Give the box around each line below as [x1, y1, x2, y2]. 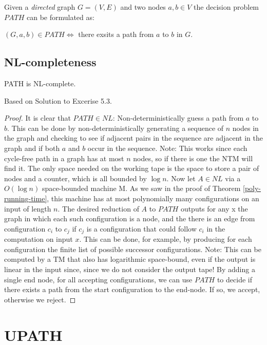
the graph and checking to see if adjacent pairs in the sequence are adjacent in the [4, 132, 263, 143]
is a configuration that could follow [86, 223, 197, 234]
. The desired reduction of [58, 203, 139, 214]
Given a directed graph [4, 2, 75, 12]
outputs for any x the [180, 203, 248, 214]
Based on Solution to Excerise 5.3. [4, 95, 112, 106]
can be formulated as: [26, 11, 94, 22]
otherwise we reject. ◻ [4, 294, 76, 304]
